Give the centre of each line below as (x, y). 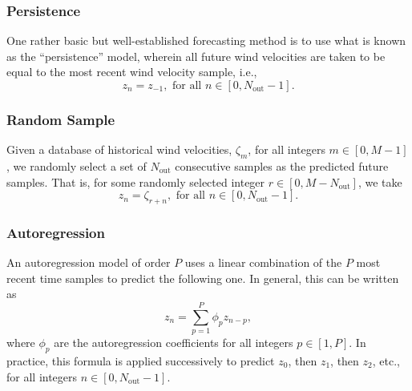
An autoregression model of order (89, 262)
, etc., (386, 360)
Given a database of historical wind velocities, (119, 149)
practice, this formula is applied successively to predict (141, 360)
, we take (380, 181)
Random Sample (61, 119)
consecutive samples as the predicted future (282, 166)
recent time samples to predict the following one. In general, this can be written (203, 278)
